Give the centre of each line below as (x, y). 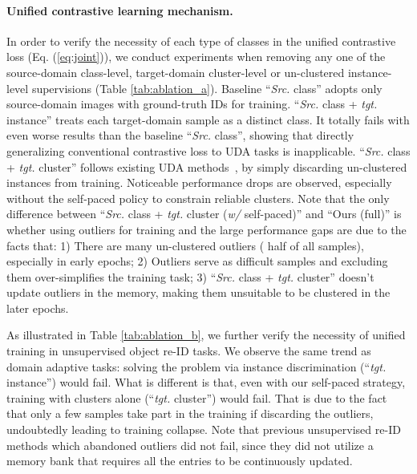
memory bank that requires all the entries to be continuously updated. (180, 461)
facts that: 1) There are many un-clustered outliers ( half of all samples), (185, 245)
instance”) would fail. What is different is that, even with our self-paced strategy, (206, 382)
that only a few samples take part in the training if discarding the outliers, (190, 413)
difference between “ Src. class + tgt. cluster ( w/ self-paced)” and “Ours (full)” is (204, 214)
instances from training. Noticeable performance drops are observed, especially (199, 182)
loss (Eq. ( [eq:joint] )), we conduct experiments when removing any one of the (196, 57)
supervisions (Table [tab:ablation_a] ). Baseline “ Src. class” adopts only (207, 88)
